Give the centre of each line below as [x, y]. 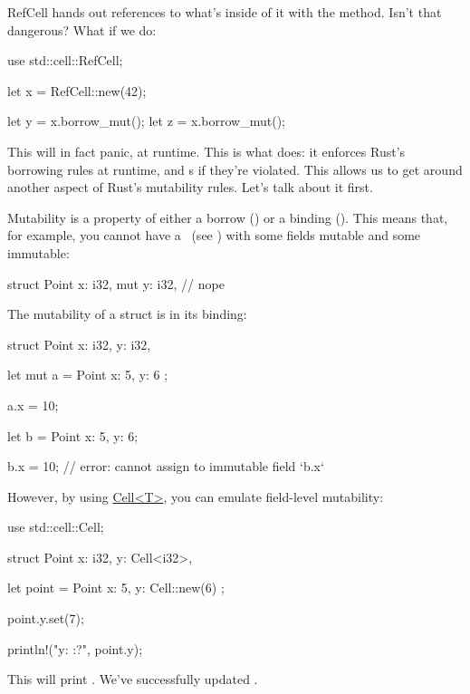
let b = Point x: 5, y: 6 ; [73, 435]
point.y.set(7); [46, 618]
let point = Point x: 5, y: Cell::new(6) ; [116, 588]
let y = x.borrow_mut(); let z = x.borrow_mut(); [147, 121]
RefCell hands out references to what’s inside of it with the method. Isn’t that [225, 12]
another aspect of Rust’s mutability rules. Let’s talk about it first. [190, 187]
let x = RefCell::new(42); [77, 90]
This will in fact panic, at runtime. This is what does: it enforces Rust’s [206, 151]
